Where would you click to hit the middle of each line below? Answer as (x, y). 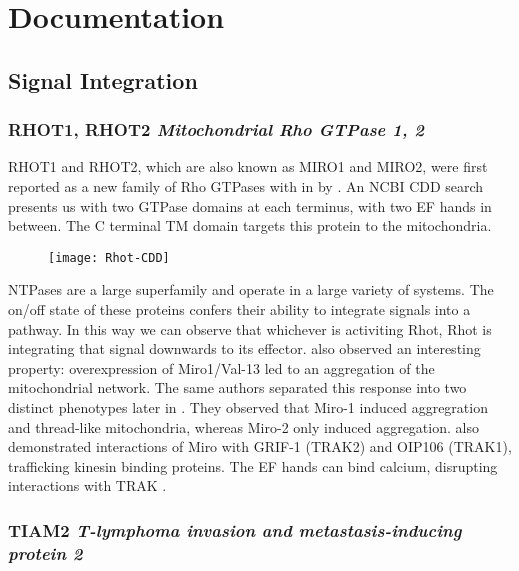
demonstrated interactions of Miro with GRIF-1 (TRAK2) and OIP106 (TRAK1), (260, 446)
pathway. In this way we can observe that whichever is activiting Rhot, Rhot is (250, 328)
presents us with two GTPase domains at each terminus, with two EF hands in (250, 205)
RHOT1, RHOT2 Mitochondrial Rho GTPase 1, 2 (216, 129)
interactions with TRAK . (87, 485)
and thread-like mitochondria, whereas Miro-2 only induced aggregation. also (243, 426)
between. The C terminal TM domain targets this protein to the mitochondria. (250, 225)
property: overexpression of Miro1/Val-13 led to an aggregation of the (221, 367)
